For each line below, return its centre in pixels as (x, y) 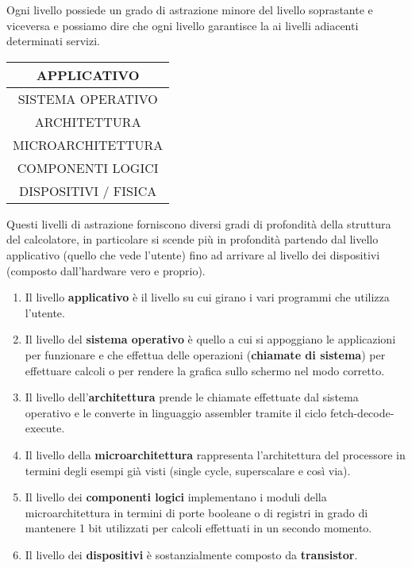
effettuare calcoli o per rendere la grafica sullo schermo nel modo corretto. (205, 370)
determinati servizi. (53, 41)
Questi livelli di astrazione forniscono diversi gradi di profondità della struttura (199, 223)
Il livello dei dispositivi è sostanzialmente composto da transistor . (191, 554)
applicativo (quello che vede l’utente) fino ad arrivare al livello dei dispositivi (193, 254)
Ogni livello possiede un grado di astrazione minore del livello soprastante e (190, 10)
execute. (45, 428)
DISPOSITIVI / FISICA (88, 190)
